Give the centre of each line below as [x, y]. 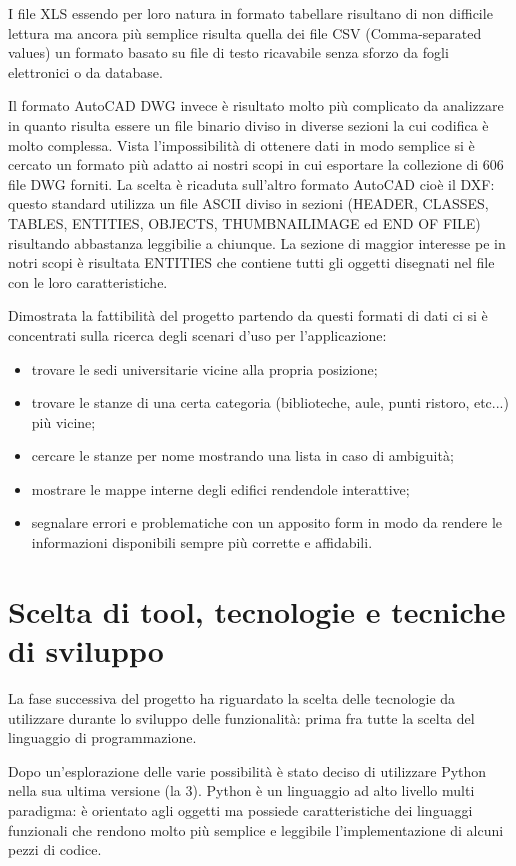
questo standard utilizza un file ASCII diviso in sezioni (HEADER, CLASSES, [248, 203]
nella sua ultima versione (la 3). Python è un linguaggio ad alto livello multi [241, 790]
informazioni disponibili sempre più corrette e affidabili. [202, 542]
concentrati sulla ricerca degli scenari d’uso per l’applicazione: [197, 334]
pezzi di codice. [55, 849]
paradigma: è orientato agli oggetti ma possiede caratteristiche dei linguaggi [240, 809]
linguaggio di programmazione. [102, 737]
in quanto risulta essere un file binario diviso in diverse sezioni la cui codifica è [248, 124]
